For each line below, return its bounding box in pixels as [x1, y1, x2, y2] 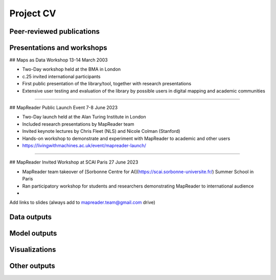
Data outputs [9, 213, 52, 222]
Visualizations [9, 245, 56, 254]
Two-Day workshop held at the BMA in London [22, 66, 121, 73]
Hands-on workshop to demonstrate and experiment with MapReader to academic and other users [22, 135, 231, 142]
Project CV [9, 8, 56, 19]
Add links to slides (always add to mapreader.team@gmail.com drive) [9, 199, 155, 205]
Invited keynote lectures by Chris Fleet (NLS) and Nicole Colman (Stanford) [22, 128, 180, 134]
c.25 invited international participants [22, 73, 101, 79]
